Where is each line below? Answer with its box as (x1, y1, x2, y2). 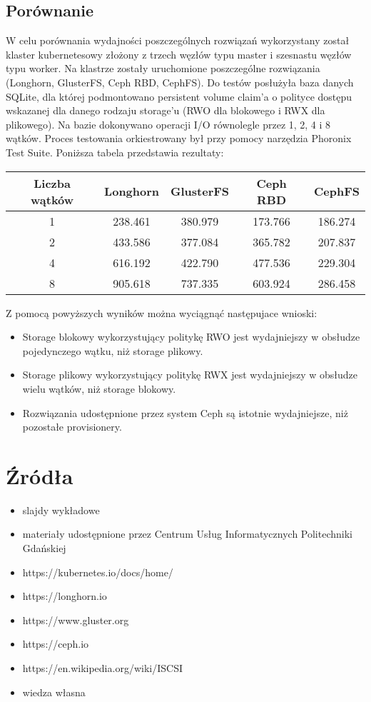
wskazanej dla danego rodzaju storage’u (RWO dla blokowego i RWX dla (6, 103, 325, 118)
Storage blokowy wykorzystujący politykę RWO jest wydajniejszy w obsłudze (22, 329, 360, 344)
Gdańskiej (22, 541, 66, 556)
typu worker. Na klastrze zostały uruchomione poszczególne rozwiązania (6, 61, 320, 76)
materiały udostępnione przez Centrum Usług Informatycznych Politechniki (22, 526, 352, 541)
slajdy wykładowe (22, 502, 100, 517)
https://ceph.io (22, 636, 89, 651)
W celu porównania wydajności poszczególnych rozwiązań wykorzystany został (6, 33, 350, 48)
